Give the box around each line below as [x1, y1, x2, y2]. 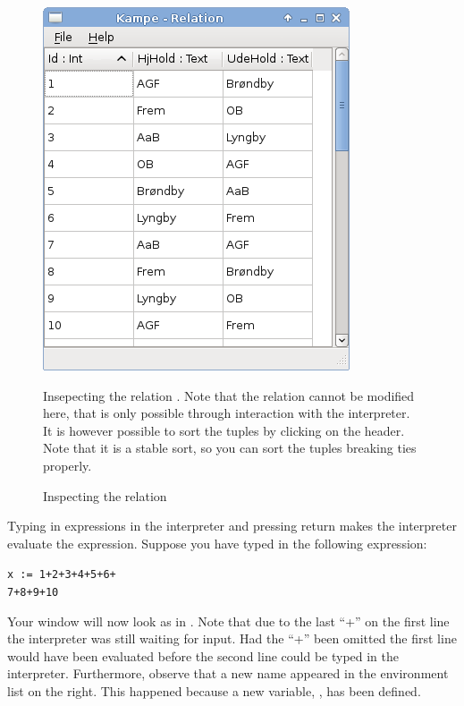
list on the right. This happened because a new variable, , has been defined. [7, 682, 421, 701]
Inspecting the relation [43, 486, 167, 505]
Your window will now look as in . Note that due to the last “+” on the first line [7, 611, 450, 630]
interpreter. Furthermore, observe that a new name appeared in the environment [7, 664, 449, 683]
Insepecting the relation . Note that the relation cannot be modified [43, 386, 415, 404]
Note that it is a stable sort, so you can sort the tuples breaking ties [43, 438, 417, 457]
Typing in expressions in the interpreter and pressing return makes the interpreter [7, 516, 457, 535]
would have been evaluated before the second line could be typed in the [7, 646, 400, 665]
